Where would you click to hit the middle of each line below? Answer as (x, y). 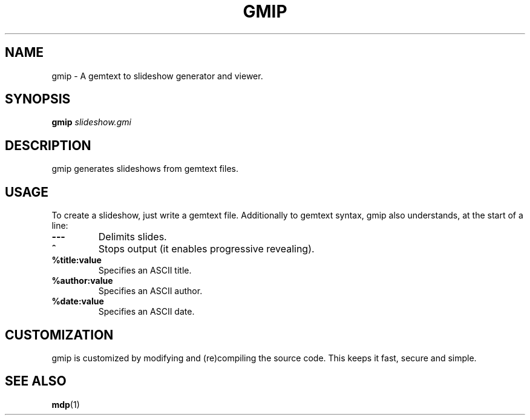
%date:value (78, 301)
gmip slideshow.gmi (91, 122)
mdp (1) (66, 404)
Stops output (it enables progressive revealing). (206, 249)
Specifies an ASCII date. (146, 312)
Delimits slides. (132, 237)
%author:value (82, 281)
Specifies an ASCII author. (150, 291)
